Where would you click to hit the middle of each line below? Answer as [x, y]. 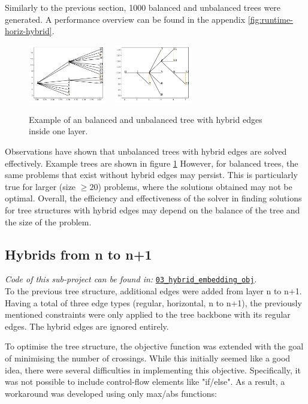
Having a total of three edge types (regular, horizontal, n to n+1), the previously [153, 302]
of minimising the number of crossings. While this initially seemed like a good [148, 358]
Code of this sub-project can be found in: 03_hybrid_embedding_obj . [131, 279]
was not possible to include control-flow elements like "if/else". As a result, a [145, 382]
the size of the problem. [48, 221]
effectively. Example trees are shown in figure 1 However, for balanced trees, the [152, 163]
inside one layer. [58, 131]
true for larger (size [40, 186]
